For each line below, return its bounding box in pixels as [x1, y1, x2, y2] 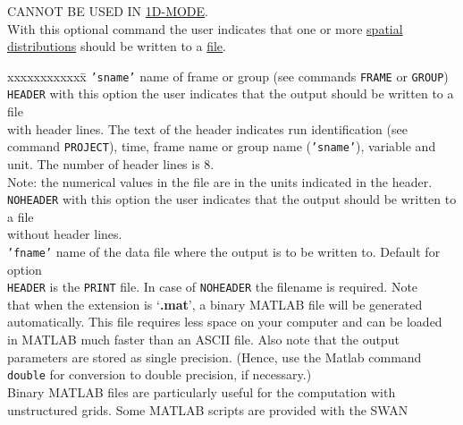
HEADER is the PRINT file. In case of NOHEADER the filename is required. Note [7, 277, 418, 296]
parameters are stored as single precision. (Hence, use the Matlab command [7, 347, 422, 366]
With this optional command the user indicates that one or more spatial [7, 19, 403, 38]
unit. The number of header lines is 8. [7, 154, 215, 173]
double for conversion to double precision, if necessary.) [7, 365, 312, 384]
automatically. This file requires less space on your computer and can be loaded [7, 312, 442, 331]
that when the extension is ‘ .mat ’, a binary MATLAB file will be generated [7, 294, 423, 313]
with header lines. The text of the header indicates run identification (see [7, 119, 408, 138]
